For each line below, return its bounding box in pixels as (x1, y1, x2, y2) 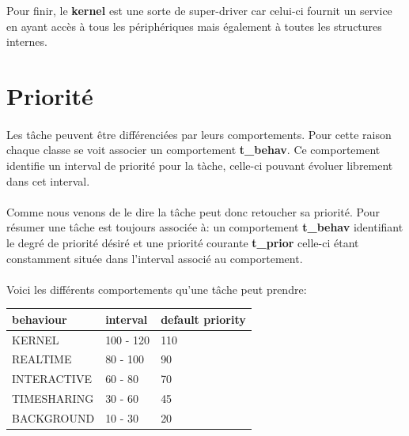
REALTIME (12, 351, 72, 367)
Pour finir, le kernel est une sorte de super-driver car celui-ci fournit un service (6, 2, 392, 18)
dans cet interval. (6, 172, 90, 189)
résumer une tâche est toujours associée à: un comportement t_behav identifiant (6, 219, 403, 235)
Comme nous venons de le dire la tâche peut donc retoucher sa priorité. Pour (6, 203, 380, 220)
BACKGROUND (12, 410, 95, 426)
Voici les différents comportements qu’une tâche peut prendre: (6, 280, 307, 297)
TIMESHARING (12, 390, 94, 407)
